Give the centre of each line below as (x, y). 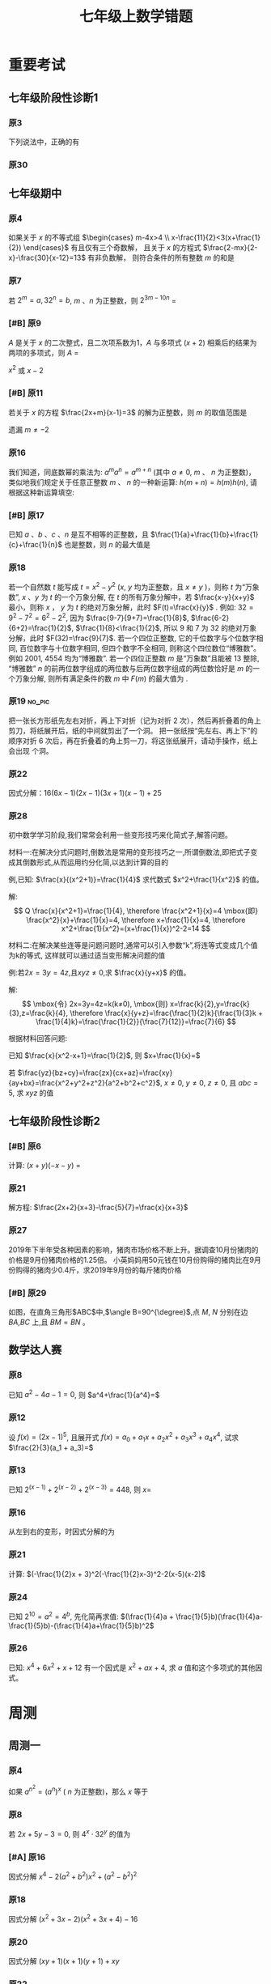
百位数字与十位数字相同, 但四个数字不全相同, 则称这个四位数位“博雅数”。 (140, 648)
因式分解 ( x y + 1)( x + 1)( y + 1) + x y (64, 1961)
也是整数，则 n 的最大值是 (108, 544)
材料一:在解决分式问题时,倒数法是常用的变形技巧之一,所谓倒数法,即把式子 (129, 852)
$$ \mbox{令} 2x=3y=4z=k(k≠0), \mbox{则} (95, 1004)
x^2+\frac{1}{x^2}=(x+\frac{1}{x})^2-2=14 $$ (136, 928)
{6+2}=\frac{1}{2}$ (40, 627)
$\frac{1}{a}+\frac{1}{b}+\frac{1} (205, 534)
